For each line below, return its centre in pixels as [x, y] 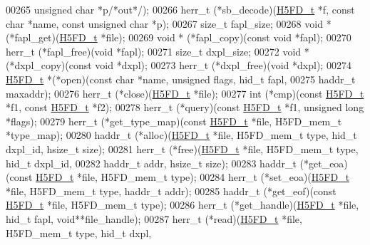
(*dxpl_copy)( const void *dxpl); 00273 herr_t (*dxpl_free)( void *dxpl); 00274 [179, 65]
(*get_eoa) [324, 163]
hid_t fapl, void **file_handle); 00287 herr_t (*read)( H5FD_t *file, [154, 218]
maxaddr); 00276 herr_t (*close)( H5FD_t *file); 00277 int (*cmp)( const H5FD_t [185, 93]
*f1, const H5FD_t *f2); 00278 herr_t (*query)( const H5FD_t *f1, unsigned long [185, 107]
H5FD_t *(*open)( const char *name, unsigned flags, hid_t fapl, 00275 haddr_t [181, 79]
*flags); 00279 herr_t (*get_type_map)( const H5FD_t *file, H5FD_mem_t [174, 121]
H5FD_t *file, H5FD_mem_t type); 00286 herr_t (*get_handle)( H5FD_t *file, [183, 205]
